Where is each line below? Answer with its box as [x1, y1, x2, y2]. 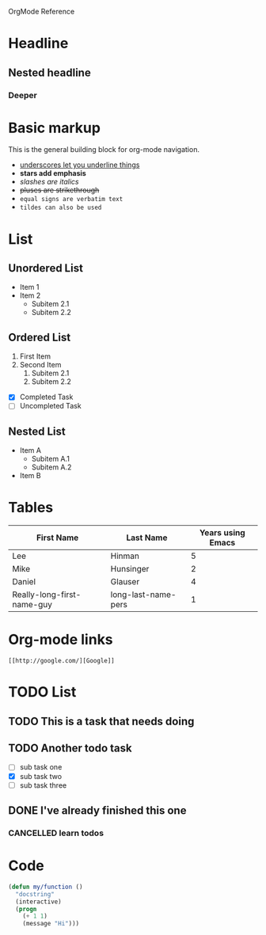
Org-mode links [8, 631, 113, 648]
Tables [8, 499, 54, 517]
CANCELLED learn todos [8, 827, 104, 838]
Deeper [8, 89, 38, 101]
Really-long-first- [12, 589, 82, 600]
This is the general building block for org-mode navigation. [8, 145, 200, 154]
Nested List [8, 424, 66, 438]
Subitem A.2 [31, 462, 72, 472]
